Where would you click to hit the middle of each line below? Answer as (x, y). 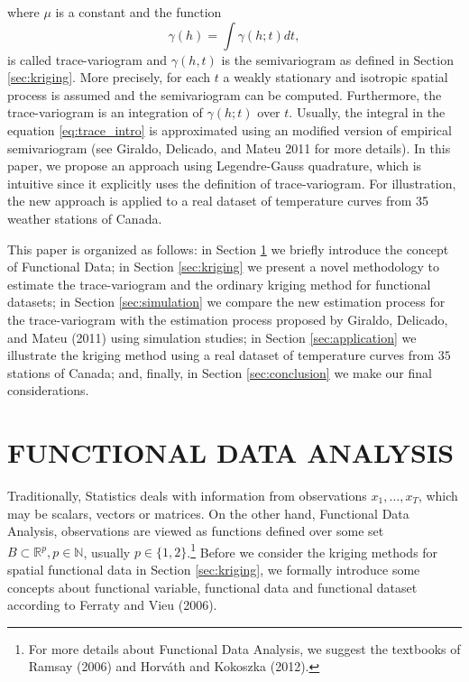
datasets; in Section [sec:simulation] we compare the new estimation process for (226, 302)
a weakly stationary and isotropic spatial (336, 77)
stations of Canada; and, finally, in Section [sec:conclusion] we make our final (220, 372)
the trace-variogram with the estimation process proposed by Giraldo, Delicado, (228, 319)
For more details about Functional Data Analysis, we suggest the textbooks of (244, 648)
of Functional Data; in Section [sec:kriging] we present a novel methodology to (223, 267)
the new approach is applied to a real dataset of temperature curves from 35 (218, 201)
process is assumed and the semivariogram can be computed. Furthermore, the (225, 94)
